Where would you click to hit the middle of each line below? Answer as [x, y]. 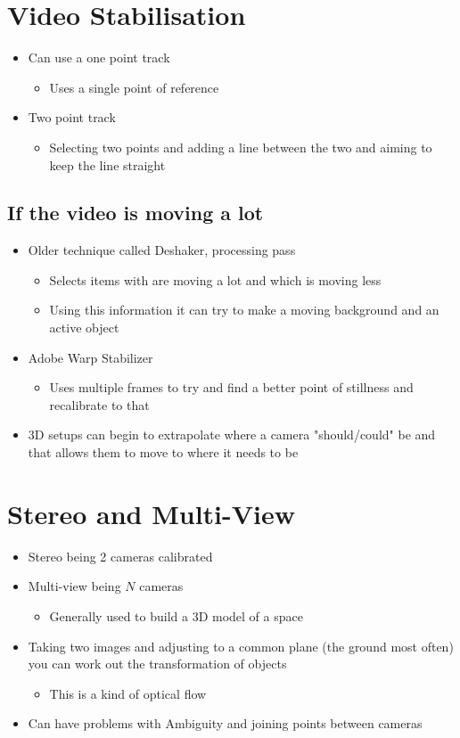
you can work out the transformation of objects [157, 664]
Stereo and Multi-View [152, 513]
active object [84, 328]
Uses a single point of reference [134, 87]
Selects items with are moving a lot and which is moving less [215, 279]
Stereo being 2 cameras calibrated [120, 556]
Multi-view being [74, 586]
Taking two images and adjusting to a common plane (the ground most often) [241, 646]
